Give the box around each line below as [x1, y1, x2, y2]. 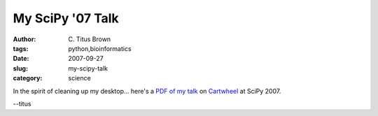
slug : [13, 64, 28, 73]
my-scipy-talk [68, 64, 108, 73]
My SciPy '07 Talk [13, 10, 119, 26]
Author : [13, 35, 36, 43]
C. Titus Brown [68, 35, 111, 43]
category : [13, 74, 43, 82]
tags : [13, 44, 29, 52]
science [68, 74, 91, 82]
